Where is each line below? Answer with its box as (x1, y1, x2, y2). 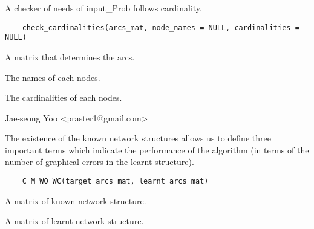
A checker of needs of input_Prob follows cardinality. (5, 2, 202, 14)
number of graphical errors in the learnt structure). (5, 155, 194, 168)
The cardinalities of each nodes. (5, 91, 122, 104)
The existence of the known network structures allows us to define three (5, 132, 271, 144)
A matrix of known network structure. (5, 194, 146, 207)
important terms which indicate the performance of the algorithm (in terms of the (5, 143, 309, 156)
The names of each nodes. (5, 71, 100, 83)
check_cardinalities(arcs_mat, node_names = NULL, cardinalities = (22, 23, 299, 32)
